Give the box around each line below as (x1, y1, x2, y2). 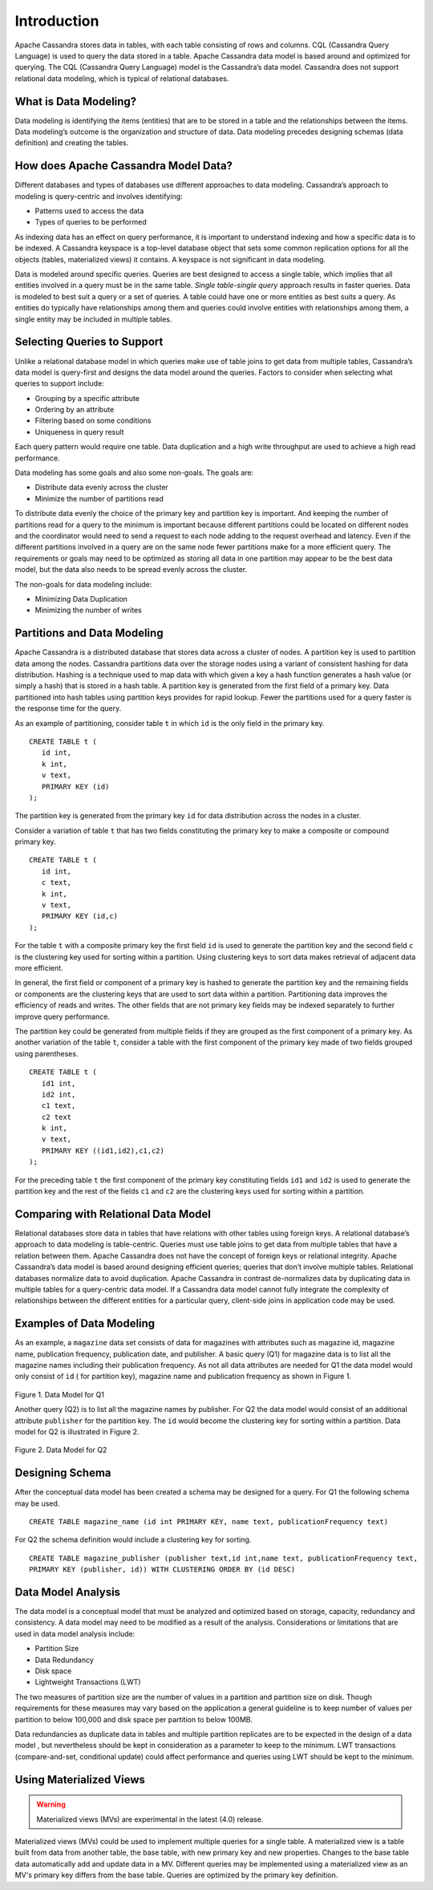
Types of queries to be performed (34, 217, 148, 227)
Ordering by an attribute (34, 405, 115, 415)
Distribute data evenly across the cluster (34, 482, 168, 493)
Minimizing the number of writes (34, 606, 142, 615)
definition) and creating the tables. (14, 138, 129, 148)
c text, (41, 878, 72, 887)
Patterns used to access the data (34, 206, 144, 216)
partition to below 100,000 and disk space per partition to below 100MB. (14, 1714, 253, 1724)
